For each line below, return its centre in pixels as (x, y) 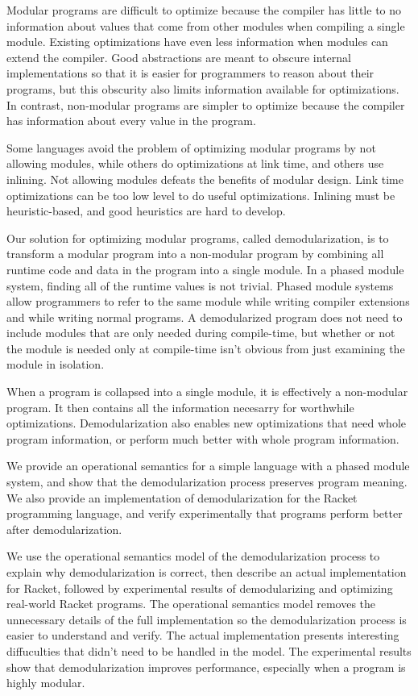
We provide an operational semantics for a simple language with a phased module (208, 466)
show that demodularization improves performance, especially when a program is (206, 667)
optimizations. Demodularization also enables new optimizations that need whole (206, 423)
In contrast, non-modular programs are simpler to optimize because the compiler (206, 104)
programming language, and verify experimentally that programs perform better (205, 513)
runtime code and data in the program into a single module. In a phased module (205, 269)
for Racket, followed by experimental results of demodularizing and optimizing (200, 588)
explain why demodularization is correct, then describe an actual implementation (207, 572)
